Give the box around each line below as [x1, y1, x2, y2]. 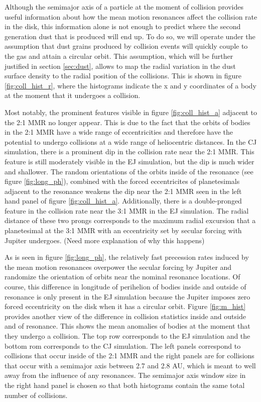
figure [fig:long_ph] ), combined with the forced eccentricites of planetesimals [5, 176, 240, 186]
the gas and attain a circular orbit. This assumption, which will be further [5, 50, 233, 61]
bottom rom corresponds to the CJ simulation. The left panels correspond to [5, 340, 241, 351]
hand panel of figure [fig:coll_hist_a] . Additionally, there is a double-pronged [5, 195, 242, 206]
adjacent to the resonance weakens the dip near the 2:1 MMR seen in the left [5, 185, 242, 196]
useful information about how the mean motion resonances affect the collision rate [5, 11, 257, 22]
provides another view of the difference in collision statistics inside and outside [5, 311, 246, 321]
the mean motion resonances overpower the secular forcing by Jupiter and [5, 261, 232, 272]
